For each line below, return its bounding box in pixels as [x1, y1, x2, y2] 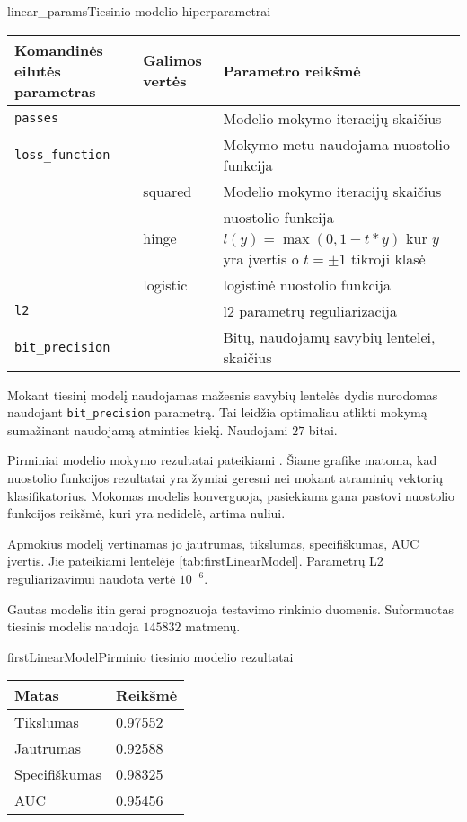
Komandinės [14, 39, 103, 60]
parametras [14, 80, 96, 102]
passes [14, 111, 59, 126]
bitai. [308, 420, 338, 439]
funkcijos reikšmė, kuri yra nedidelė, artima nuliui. [7, 504, 286, 523]
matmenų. [185, 617, 241, 636]
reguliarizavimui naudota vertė [7, 569, 176, 587]
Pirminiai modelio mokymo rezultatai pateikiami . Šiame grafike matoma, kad [7, 451, 437, 469]
